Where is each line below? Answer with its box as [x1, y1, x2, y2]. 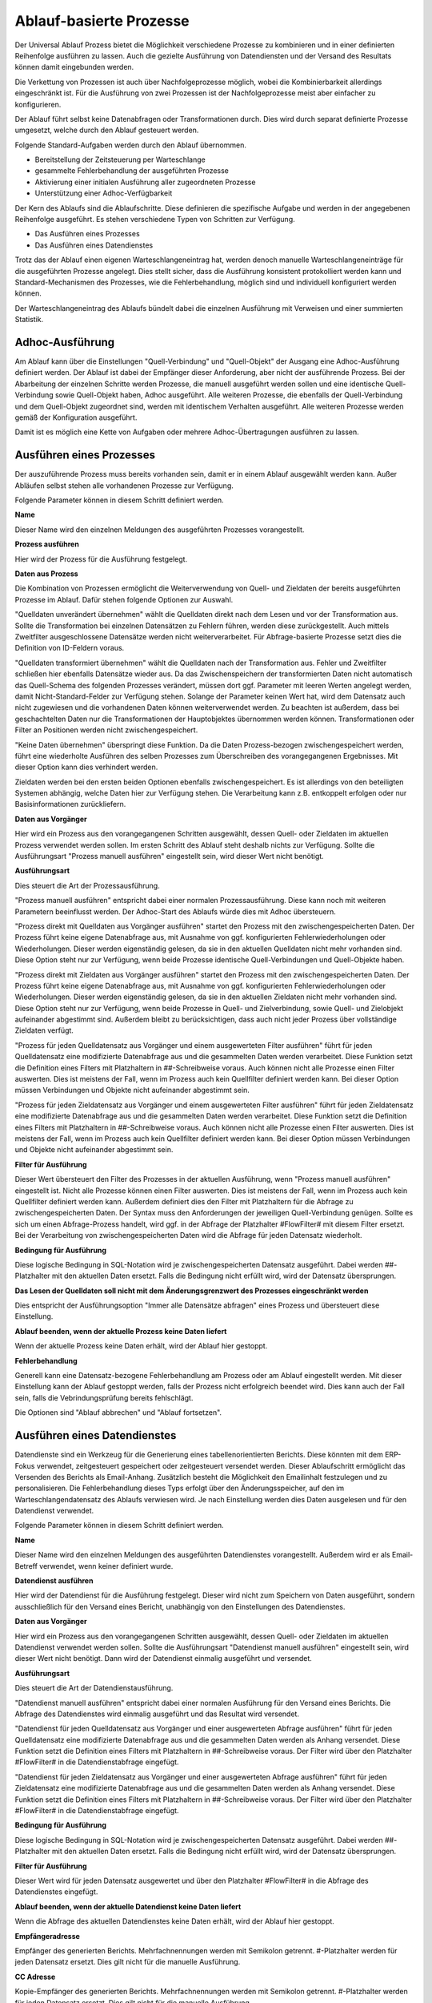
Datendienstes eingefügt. [14, 1887, 98, 1896]
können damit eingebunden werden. [14, 62, 134, 72]
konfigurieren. [14, 99, 62, 109]
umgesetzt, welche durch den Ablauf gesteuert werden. [14, 125, 199, 135]
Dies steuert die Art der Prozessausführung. [14, 881, 160, 890]
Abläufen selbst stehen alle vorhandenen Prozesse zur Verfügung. [14, 481, 234, 490]
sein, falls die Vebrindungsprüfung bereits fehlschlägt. [14, 1392, 194, 1402]
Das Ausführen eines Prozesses [34, 229, 140, 239]
